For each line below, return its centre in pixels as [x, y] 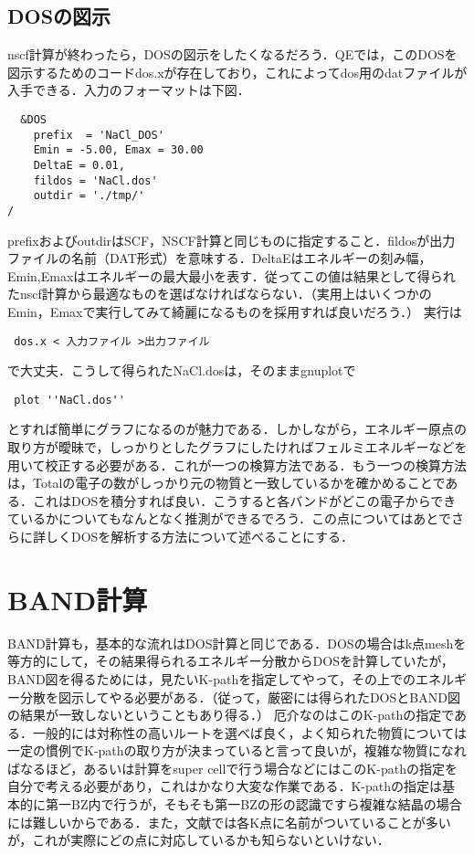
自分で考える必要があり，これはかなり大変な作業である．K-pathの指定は [225, 786]
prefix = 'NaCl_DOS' [99, 135]
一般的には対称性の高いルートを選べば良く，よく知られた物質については [249, 732]
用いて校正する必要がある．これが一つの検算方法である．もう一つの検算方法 [237, 464]
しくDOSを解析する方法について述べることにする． [200, 537]
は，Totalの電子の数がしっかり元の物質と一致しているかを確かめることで [226, 483]
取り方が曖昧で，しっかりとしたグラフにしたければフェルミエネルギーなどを [237, 447]
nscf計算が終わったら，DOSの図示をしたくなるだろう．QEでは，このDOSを [232, 54]
